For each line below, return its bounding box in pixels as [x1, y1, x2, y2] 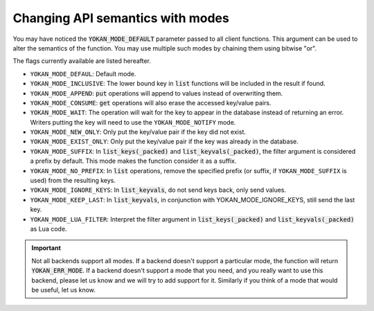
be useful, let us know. [31, 285, 96, 294]
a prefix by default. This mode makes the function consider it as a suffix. [30, 157, 237, 166]
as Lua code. [30, 224, 67, 233]
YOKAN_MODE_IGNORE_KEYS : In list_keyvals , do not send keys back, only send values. [30, 186, 287, 194]
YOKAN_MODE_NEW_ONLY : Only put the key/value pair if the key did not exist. [30, 128, 246, 136]
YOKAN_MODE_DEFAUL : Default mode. [30, 69, 136, 78]
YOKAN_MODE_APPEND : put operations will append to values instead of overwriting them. [30, 89, 283, 97]
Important [31, 244, 62, 252]
